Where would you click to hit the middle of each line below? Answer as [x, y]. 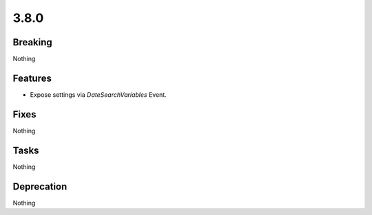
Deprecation [40, 186]
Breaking [33, 42]
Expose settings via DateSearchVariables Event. [98, 94]
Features [32, 78]
